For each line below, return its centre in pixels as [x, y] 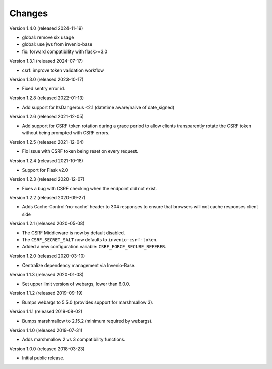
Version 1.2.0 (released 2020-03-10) [47, 256]
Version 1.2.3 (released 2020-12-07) [47, 179]
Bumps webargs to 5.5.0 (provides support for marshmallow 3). [88, 302]
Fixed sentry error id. [44, 89]
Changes [28, 13]
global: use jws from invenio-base [57, 44]
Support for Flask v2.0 [45, 170]
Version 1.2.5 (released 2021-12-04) [47, 142]
